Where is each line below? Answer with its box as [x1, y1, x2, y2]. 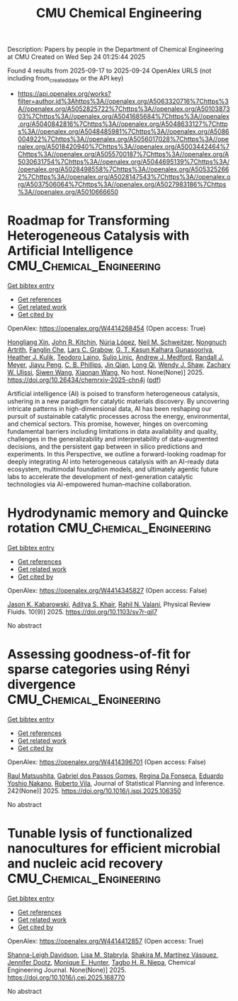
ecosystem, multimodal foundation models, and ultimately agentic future [7, 464, 219, 473]
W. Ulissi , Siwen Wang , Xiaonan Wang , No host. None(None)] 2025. [7, 368, 205, 376]
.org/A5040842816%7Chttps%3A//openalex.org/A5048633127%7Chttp [17, 119, 228, 128]
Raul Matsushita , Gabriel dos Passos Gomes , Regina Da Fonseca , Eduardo [7, 771, 224, 780]
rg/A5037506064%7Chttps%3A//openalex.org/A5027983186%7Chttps [17, 180, 227, 188]
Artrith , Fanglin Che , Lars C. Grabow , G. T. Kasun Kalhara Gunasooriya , [7, 345, 215, 353]
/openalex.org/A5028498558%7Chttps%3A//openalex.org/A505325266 [17, 165, 229, 173]
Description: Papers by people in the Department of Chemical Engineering [7, 45, 224, 54]
